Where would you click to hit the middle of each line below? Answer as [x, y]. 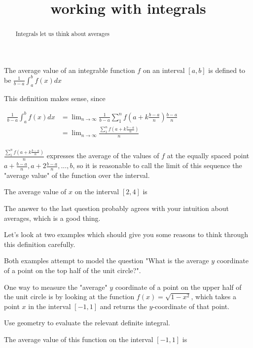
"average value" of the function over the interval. [77, 175]
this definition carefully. [40, 244]
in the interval [50, 306]
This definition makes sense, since [55, 98]
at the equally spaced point [208, 156]
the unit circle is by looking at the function [69, 296]
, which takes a [214, 296]
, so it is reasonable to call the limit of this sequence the [157, 165]
